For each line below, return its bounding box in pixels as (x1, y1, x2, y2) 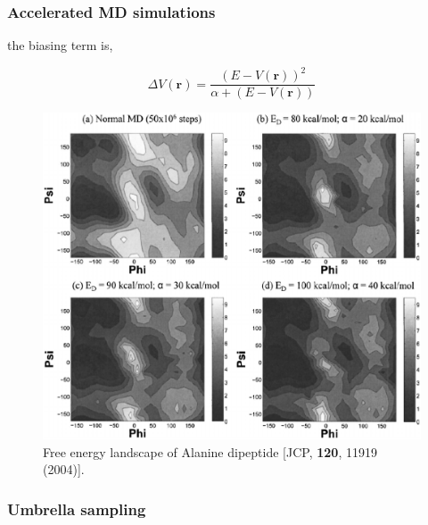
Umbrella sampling (7, 497, 146, 520)
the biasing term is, (7, 36, 113, 54)
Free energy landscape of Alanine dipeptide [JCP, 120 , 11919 (43, 442, 377, 461)
